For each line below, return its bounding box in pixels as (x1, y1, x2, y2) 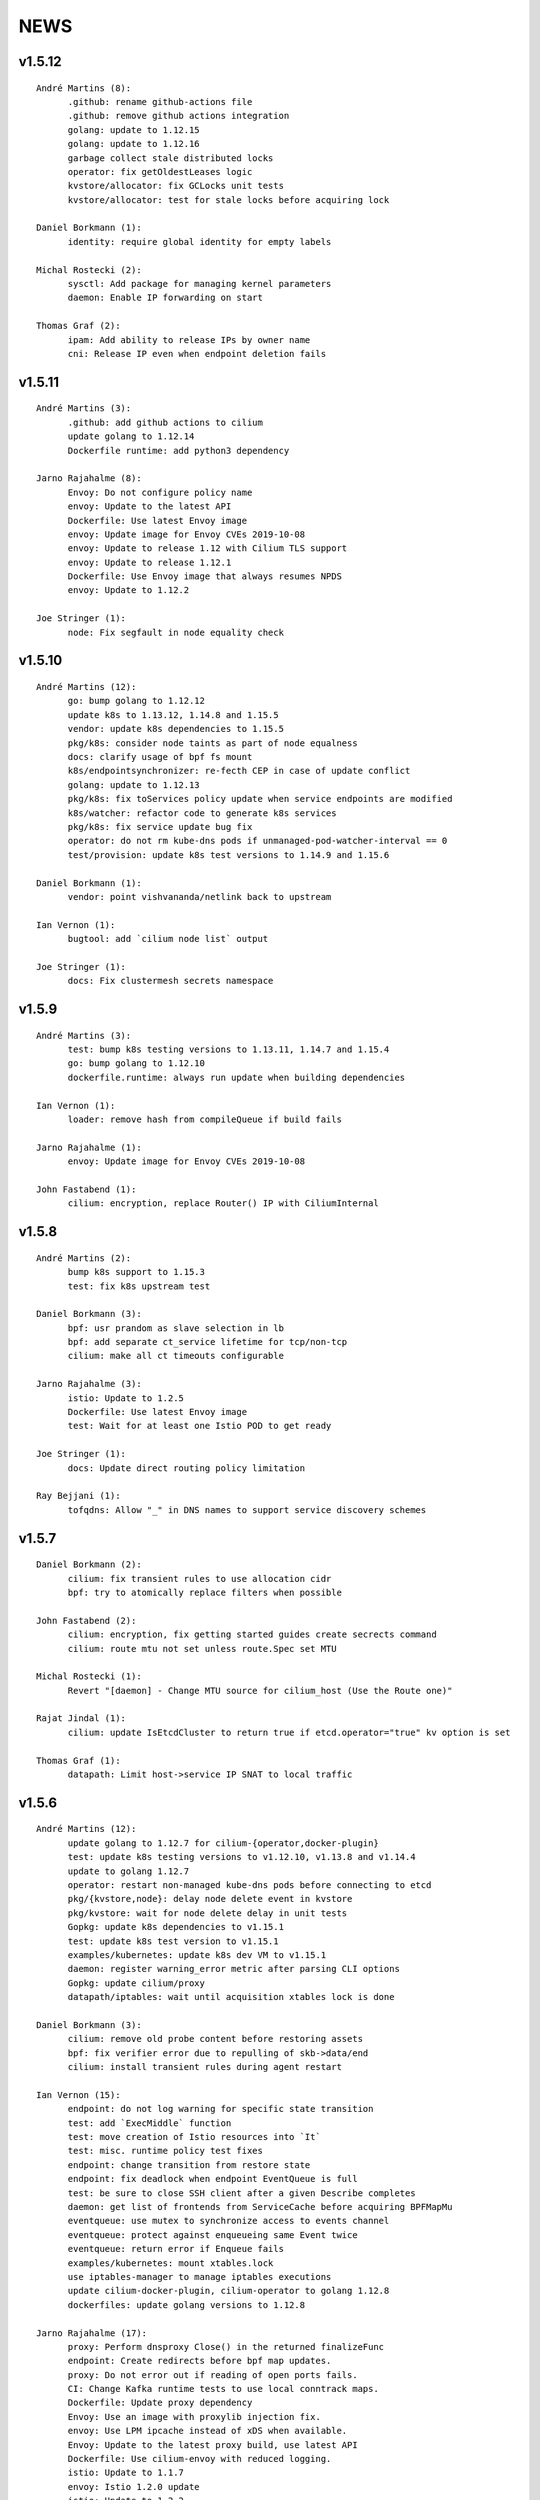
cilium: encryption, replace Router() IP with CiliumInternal (67, 1198, 379, 1209)
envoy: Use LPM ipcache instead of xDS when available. (67, 2425, 348, 2437)
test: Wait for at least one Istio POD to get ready (67, 1420, 332, 1432)
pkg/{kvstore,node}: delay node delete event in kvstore (67, 1893, 353, 1905)
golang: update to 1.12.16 (67, 138, 200, 150)
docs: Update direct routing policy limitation (67, 1462, 305, 1474)
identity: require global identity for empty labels (67, 236, 332, 247)
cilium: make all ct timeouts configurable (67, 1350, 285, 1362)
